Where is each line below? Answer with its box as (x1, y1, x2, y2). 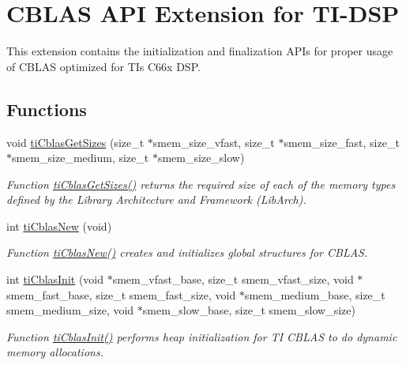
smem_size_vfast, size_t (152, 134, 275, 150)
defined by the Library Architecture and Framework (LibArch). (6, 191, 306, 208)
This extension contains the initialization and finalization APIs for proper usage (6, 43, 393, 59)
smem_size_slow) (157, 149, 245, 166)
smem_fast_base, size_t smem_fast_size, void (6, 286, 236, 303)
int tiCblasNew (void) (6, 217, 112, 234)
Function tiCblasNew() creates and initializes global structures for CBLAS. (6, 244, 368, 261)
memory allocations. (6, 344, 103, 360)
